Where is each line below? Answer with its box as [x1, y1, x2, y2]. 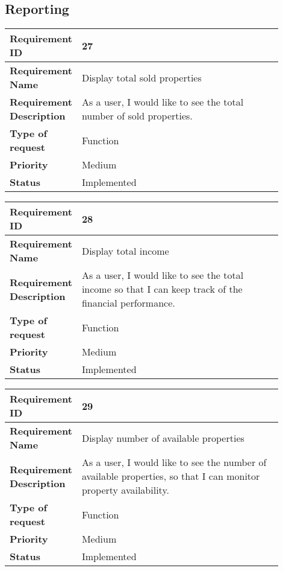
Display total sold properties [81, 70, 202, 85]
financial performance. [81, 296, 175, 310]
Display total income [81, 243, 169, 258]
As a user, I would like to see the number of [81, 455, 267, 470]
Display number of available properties [81, 430, 244, 445]
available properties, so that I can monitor [81, 469, 260, 483]
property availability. [81, 483, 169, 497]
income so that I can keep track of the [81, 282, 243, 296]
